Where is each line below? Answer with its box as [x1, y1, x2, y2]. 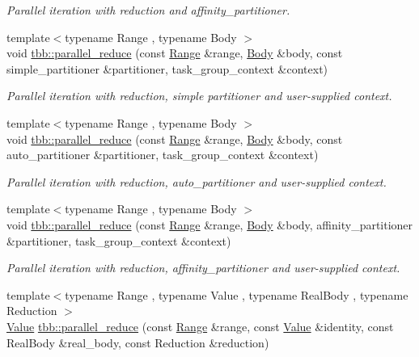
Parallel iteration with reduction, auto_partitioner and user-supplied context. [6, 173, 387, 190]
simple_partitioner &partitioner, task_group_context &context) [6, 60, 328, 77]
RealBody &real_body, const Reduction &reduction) [6, 334, 269, 351]
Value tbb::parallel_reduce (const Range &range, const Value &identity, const [6, 317, 394, 334]
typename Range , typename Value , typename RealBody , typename [65, 286, 408, 303]
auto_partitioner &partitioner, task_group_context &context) [6, 146, 319, 163]
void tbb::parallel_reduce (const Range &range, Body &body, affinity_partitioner [6, 216, 413, 233]
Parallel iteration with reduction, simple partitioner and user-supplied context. [6, 87, 392, 104]
